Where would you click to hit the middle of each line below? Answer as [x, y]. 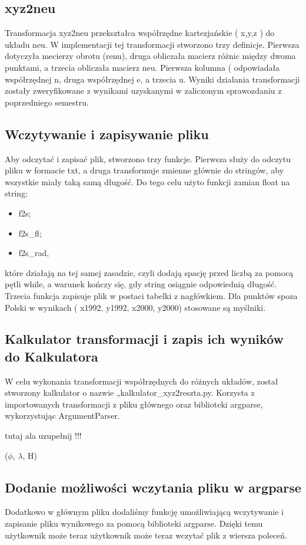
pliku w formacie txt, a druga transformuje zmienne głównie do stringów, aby [144, 170]
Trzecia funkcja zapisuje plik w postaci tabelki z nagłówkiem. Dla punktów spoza [151, 295]
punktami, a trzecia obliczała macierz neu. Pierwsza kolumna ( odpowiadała [142, 67]
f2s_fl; [30, 233]
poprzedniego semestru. [47, 102]
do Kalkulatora [51, 356]
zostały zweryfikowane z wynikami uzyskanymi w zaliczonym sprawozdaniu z [143, 91]
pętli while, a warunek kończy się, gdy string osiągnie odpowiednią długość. [141, 284]
